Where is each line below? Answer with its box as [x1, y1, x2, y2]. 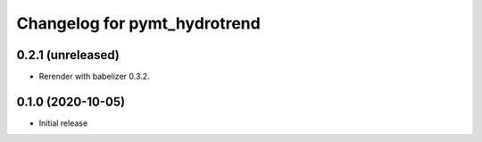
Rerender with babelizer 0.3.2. [38, 71, 151, 82]
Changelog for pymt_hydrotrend [16, 13, 261, 33]
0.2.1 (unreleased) [16, 47, 120, 63]
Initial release [38, 117, 88, 129]
